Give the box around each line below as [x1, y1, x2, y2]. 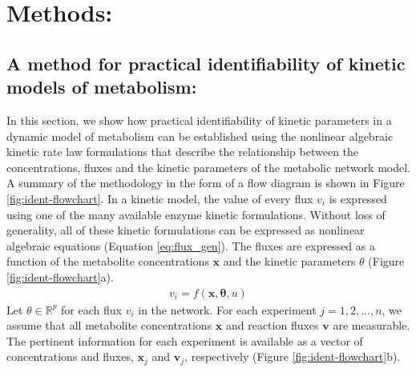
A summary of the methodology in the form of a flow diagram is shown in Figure [6, 174, 405, 191]
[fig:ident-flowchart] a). [6, 268, 114, 285]
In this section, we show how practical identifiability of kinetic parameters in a [6, 111, 392, 128]
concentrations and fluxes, [6, 348, 134, 365]
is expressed [329, 190, 387, 206]
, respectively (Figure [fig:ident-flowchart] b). [184, 348, 401, 365]
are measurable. [333, 317, 410, 334]
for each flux [61, 301, 122, 318]
